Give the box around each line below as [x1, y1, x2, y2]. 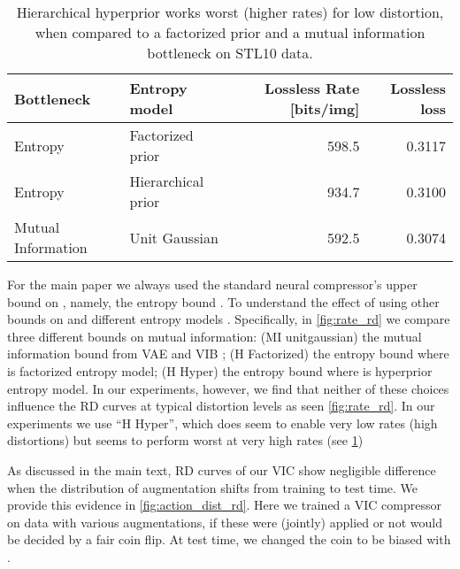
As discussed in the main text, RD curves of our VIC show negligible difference [7, 460, 436, 479]
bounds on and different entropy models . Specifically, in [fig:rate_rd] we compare [7, 310, 450, 328]
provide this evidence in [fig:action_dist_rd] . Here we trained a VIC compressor [7, 496, 441, 514]
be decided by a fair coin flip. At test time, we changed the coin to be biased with [7, 530, 451, 549]
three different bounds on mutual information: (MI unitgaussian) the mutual [7, 327, 422, 345]
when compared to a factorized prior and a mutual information [34, 22, 425, 42]
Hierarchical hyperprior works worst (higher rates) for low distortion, [16, 2, 444, 22]
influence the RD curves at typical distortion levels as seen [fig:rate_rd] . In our [7, 396, 435, 415]
